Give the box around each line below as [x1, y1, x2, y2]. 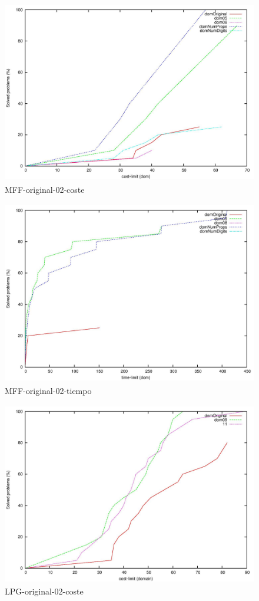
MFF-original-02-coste [5, 183, 85, 195]
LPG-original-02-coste [5, 585, 84, 597]
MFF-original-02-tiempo [5, 384, 92, 396]
